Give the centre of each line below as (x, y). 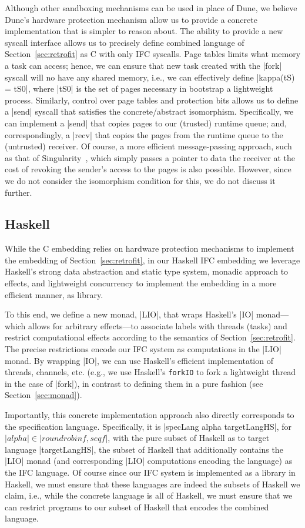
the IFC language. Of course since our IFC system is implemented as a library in (150, 472)
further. (19, 192)
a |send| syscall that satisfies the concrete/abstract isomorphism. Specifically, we (149, 111)
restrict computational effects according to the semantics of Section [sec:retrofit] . (150, 337)
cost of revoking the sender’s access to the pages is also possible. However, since (148, 169)
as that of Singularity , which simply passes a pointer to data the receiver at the (150, 157)
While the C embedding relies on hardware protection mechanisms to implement (150, 248)
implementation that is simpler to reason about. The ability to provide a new (144, 31)
